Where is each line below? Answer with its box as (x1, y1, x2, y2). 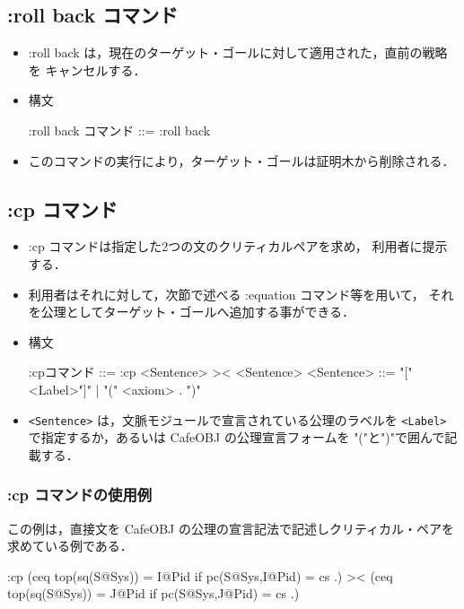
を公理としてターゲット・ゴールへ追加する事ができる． (28, 302, 355, 321)
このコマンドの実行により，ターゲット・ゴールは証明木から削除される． (28, 151, 455, 170)
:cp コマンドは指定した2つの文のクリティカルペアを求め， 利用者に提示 (28, 237, 448, 256)
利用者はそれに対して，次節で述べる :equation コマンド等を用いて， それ (28, 284, 454, 303)
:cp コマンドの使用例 (7, 483, 153, 506)
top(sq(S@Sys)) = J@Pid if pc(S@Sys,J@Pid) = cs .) (7, 584, 300, 603)
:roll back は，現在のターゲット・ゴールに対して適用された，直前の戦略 (28, 43, 448, 62)
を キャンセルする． (28, 60, 146, 79)
